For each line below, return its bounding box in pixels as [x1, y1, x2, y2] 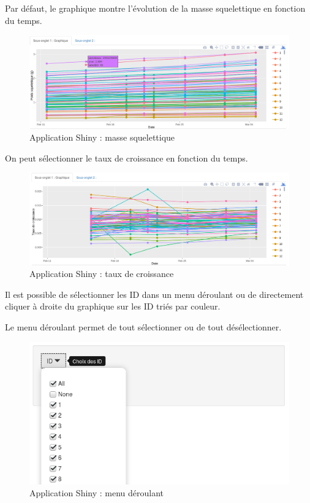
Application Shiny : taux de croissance [29, 267, 174, 280]
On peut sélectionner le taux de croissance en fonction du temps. [5, 151, 248, 164]
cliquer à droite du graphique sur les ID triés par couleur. [5, 300, 221, 313]
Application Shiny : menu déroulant [29, 486, 164, 499]
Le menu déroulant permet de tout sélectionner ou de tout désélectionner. [5, 321, 282, 333]
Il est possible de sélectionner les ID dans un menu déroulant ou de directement [5, 287, 304, 300]
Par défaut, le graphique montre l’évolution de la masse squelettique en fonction [5, 2, 306, 14]
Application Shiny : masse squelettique [29, 131, 175, 144]
